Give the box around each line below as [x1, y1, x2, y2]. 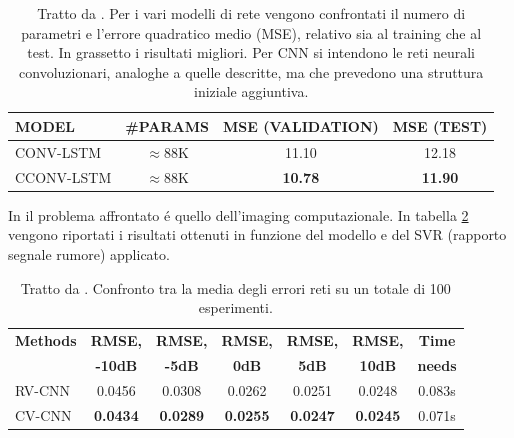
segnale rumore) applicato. [8, 243, 170, 264]
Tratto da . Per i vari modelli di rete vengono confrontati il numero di [37, 3, 466, 23]
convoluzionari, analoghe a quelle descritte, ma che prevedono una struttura [19, 61, 484, 82]
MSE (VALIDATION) [222, 115, 379, 136]
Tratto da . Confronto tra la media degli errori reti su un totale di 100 [20, 277, 451, 298]
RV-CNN [15, 379, 71, 400]
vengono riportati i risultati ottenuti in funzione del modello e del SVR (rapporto [8, 224, 507, 245]
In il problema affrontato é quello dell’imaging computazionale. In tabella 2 [8, 204, 469, 225]
